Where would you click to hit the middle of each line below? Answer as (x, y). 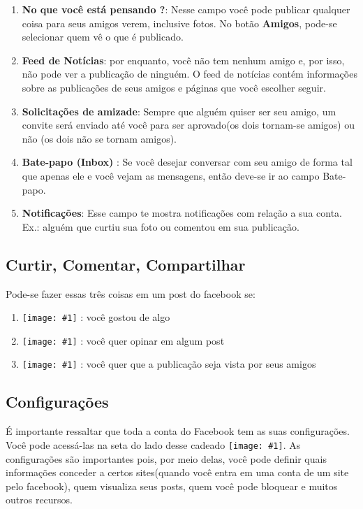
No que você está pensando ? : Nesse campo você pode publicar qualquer (186, 9)
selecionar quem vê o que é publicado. (103, 37)
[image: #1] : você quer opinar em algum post (123, 340)
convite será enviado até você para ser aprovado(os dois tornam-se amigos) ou (188, 125)
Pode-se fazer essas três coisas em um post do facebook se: (131, 293)
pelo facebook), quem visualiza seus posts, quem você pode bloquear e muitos (172, 486)
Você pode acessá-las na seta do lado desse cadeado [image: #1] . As (153, 444)
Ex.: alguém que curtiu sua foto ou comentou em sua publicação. (161, 226)
